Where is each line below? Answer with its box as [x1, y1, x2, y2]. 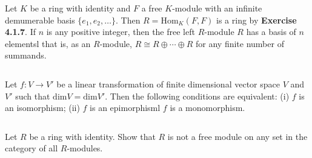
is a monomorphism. [170, 101, 245, 114]
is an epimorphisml [90, 101, 161, 114]
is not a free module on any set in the [167, 130, 308, 142]
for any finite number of [196, 37, 284, 49]
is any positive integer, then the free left [46, 25, 195, 38]
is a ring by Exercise [216, 13, 297, 26]
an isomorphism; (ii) [5, 101, 80, 114]
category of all [5, 142, 58, 154]
